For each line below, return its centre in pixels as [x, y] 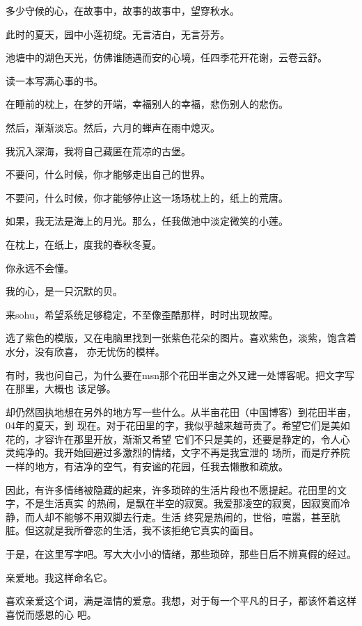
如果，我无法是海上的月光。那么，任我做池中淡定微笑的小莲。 [147, 221]
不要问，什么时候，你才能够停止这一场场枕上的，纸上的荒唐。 [147, 197]
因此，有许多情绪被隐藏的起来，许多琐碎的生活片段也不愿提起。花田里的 [171, 489]
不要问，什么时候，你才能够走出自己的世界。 [108, 174]
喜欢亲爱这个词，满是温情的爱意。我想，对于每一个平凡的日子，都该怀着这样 [181, 601]
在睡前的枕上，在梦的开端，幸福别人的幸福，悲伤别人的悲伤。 [147, 104]
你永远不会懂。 [40, 267]
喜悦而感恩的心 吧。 [51, 614]
